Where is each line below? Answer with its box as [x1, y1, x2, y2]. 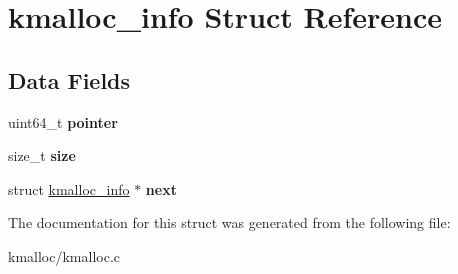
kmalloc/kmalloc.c [8, 245, 120, 266]
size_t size [8, 145, 76, 166]
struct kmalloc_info [8, 178, 130, 199]
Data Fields [8, 64, 131, 95]
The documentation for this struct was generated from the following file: [8, 212, 451, 233]
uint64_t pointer [8, 111, 118, 132]
